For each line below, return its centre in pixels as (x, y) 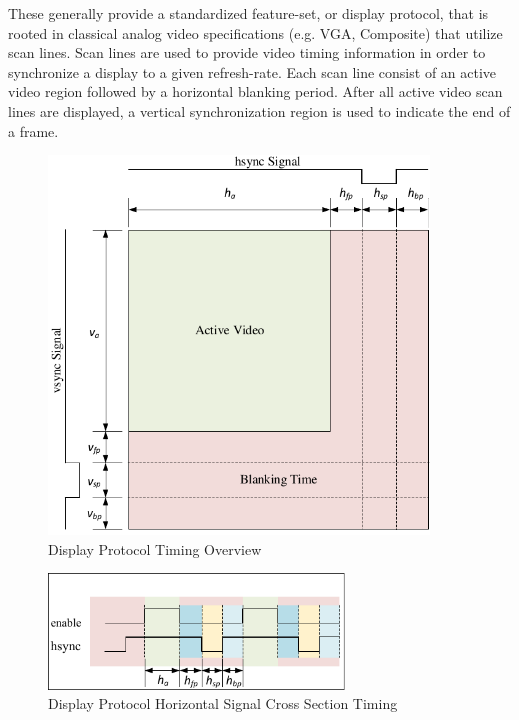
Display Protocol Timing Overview (155, 548)
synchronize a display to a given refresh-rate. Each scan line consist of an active (252, 71)
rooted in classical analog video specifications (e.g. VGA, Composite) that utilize (255, 32)
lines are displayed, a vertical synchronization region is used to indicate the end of (259, 110)
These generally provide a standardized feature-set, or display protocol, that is (248, 13)
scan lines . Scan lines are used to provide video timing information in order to (247, 52)
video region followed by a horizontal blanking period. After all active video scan (255, 91)
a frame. (33, 130)
